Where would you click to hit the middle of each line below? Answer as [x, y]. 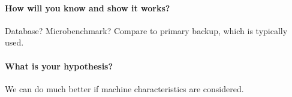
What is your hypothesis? [59, 66]
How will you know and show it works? [88, 7]
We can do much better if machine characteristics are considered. [124, 88]
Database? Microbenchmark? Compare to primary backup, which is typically [146, 30]
